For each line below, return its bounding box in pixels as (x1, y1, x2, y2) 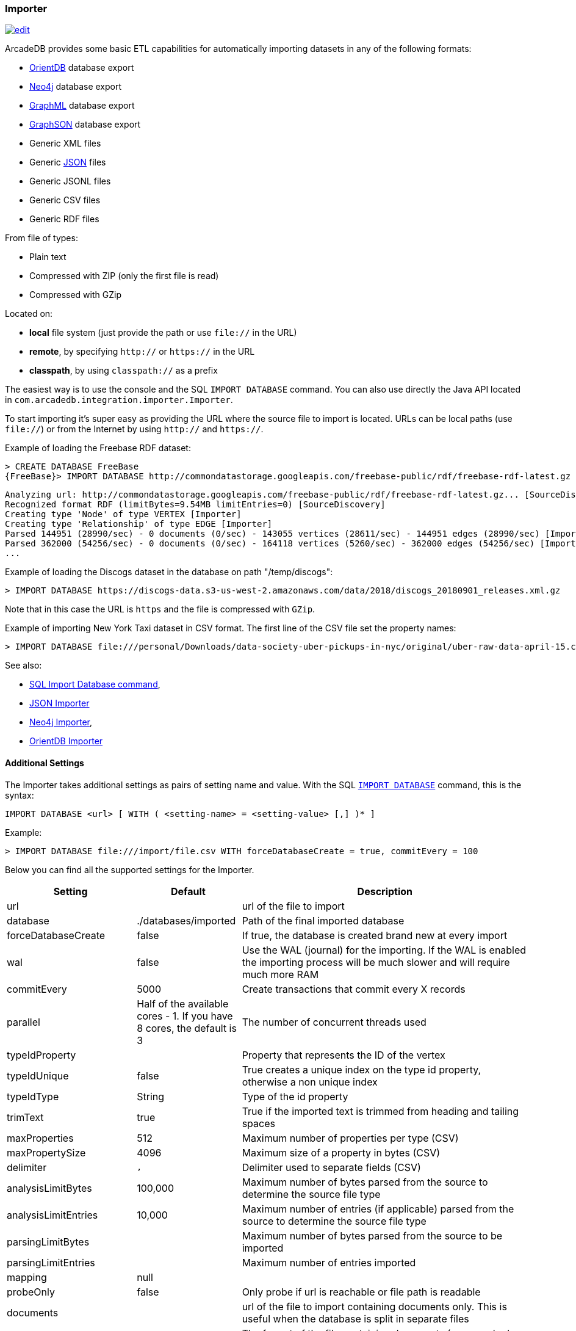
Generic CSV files (29, 195, 101, 206)
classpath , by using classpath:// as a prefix (29, 365, 218, 376)
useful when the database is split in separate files (242, 1312, 469, 1325)
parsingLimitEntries (7, 1256, 95, 1269)
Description (357, 885, 413, 898)
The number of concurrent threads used (242, 1015, 427, 1028)
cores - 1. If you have (137, 1009, 233, 1022)
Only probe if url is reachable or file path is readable (242, 1285, 481, 1298)
